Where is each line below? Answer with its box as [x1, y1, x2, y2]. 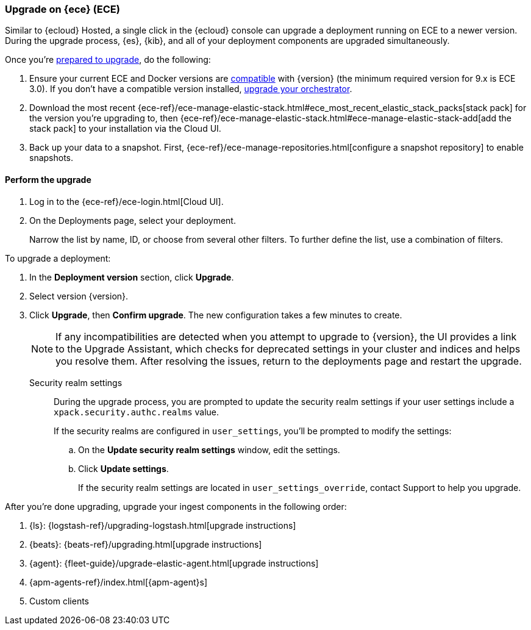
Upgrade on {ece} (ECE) [5, 3, 120, 15]
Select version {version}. [29, 290, 129, 301]
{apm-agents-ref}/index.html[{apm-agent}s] [29, 576, 208, 587]
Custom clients [29, 595, 89, 606]
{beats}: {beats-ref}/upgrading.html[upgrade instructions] [29, 539, 262, 549]
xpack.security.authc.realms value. [54, 406, 219, 417]
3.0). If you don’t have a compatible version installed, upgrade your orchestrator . [29, 84, 352, 95]
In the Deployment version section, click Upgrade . [29, 271, 234, 282]
